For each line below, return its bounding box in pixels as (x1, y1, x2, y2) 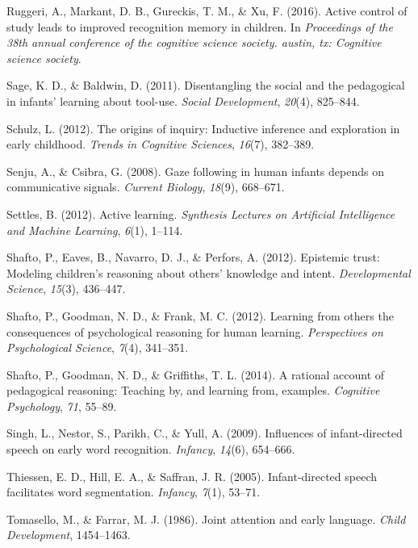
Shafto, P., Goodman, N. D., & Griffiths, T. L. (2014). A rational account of (6, 366, 385, 383)
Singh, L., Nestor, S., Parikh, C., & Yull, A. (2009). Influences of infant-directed (6, 425, 403, 441)
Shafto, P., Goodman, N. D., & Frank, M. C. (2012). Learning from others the (6, 307, 394, 324)
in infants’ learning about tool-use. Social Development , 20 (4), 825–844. (6, 92, 360, 109)
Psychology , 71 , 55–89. (6, 397, 117, 414)
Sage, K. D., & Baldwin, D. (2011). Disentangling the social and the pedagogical (6, 77, 405, 94)
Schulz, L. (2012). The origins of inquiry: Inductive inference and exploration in (6, 119, 400, 136)
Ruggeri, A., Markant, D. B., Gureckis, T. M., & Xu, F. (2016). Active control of (6, 2, 408, 19)
